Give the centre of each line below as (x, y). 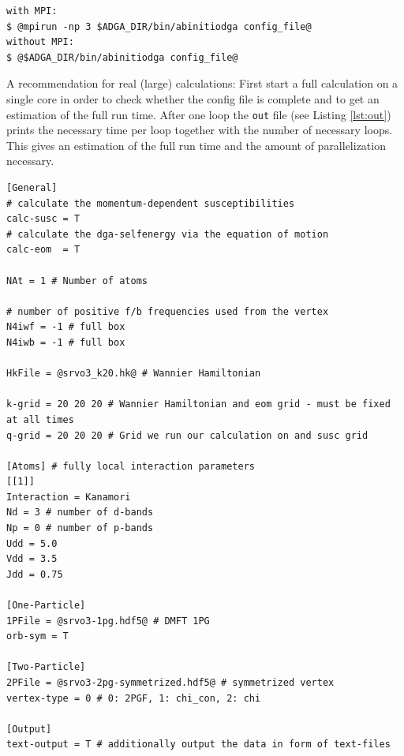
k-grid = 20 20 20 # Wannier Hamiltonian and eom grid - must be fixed (198, 404)
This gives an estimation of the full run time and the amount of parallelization (196, 145)
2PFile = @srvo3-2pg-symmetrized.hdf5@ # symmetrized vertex (170, 683)
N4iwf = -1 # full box (66, 327)
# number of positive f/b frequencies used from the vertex (168, 311)
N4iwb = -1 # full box (66, 342)
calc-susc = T (43, 219)
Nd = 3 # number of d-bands (80, 513)
